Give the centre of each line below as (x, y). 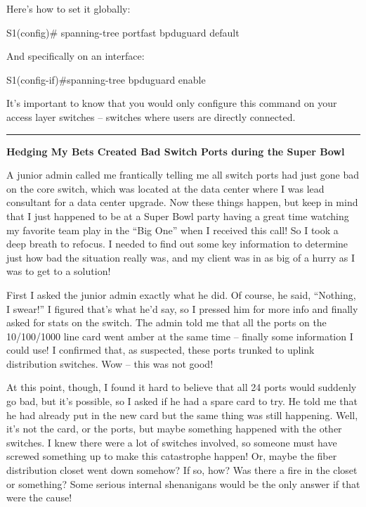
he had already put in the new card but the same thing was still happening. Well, (182, 415)
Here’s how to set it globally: (68, 8)
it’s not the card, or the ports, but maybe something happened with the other (174, 429)
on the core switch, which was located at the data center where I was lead (165, 188)
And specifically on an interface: (76, 56)
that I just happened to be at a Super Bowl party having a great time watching (178, 216)
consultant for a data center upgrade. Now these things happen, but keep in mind (182, 202)
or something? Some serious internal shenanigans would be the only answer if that (183, 483)
